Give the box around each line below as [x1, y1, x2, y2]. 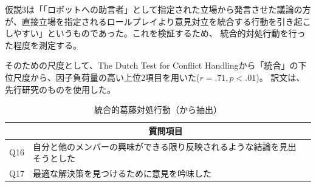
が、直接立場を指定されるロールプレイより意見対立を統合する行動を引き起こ [5, 15, 311, 27]
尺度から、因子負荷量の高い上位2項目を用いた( [13, 70, 200, 83]
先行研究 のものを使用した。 [5, 83, 115, 95]
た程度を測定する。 [5, 38, 81, 51]
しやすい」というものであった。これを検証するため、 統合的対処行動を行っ [5, 27, 306, 39]
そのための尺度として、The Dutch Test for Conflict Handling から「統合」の [5, 59, 298, 72]
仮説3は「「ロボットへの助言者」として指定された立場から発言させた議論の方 [5, 3, 311, 15]
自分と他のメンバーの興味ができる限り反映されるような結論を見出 [32, 140, 297, 152]
